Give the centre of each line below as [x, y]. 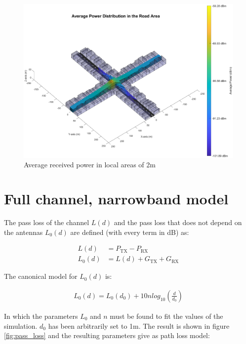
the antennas [23, 232]
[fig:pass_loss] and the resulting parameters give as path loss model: [107, 335]
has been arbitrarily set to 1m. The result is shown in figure [139, 325]
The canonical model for [41, 276]
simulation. [21, 325]
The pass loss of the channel [47, 222]
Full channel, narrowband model [116, 199]
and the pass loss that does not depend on [178, 222]
